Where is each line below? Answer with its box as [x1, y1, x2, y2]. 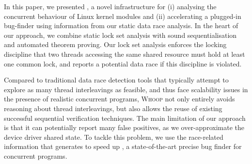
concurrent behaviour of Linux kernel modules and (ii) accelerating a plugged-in [4, 11, 241, 21]
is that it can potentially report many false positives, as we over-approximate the [4, 122, 244, 132]
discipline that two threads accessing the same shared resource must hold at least [4, 49, 245, 59]
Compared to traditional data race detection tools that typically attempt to [4, 75, 229, 85]
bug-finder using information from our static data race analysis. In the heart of [4, 20, 238, 31]
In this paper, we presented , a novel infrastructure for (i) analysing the [4, 1, 217, 11]
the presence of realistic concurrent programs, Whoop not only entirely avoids [4, 94, 235, 104]
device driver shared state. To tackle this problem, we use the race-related [4, 131, 223, 142]
